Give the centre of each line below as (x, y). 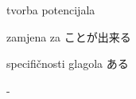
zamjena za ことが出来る (69, 36)
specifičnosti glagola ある (68, 63)
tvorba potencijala (51, 10)
